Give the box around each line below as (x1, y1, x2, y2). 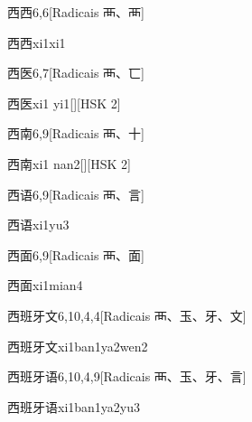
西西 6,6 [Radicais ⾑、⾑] (7, 3, 145, 21)
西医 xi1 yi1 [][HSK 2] (7, 93, 121, 112)
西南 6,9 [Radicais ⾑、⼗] (7, 124, 145, 143)
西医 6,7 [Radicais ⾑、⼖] (7, 63, 145, 82)
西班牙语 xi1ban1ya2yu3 (7, 397, 141, 416)
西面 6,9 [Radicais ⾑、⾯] (7, 245, 145, 264)
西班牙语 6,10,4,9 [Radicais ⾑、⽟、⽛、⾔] (7, 367, 247, 386)
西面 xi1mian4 (7, 276, 83, 295)
